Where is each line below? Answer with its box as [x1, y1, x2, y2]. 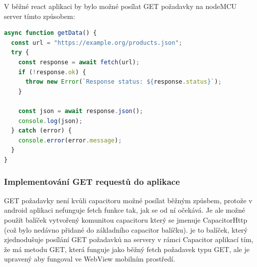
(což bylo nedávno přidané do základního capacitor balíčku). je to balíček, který [4, 224, 248, 235]
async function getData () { [4, 29, 97, 37]
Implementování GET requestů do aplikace [4, 175, 180, 188]
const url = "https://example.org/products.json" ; [11, 39, 182, 46]
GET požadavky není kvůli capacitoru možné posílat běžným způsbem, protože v [4, 195, 253, 205]
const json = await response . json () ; [18, 107, 143, 115]
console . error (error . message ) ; [18, 136, 122, 144]
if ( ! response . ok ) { [18, 68, 86, 76]
